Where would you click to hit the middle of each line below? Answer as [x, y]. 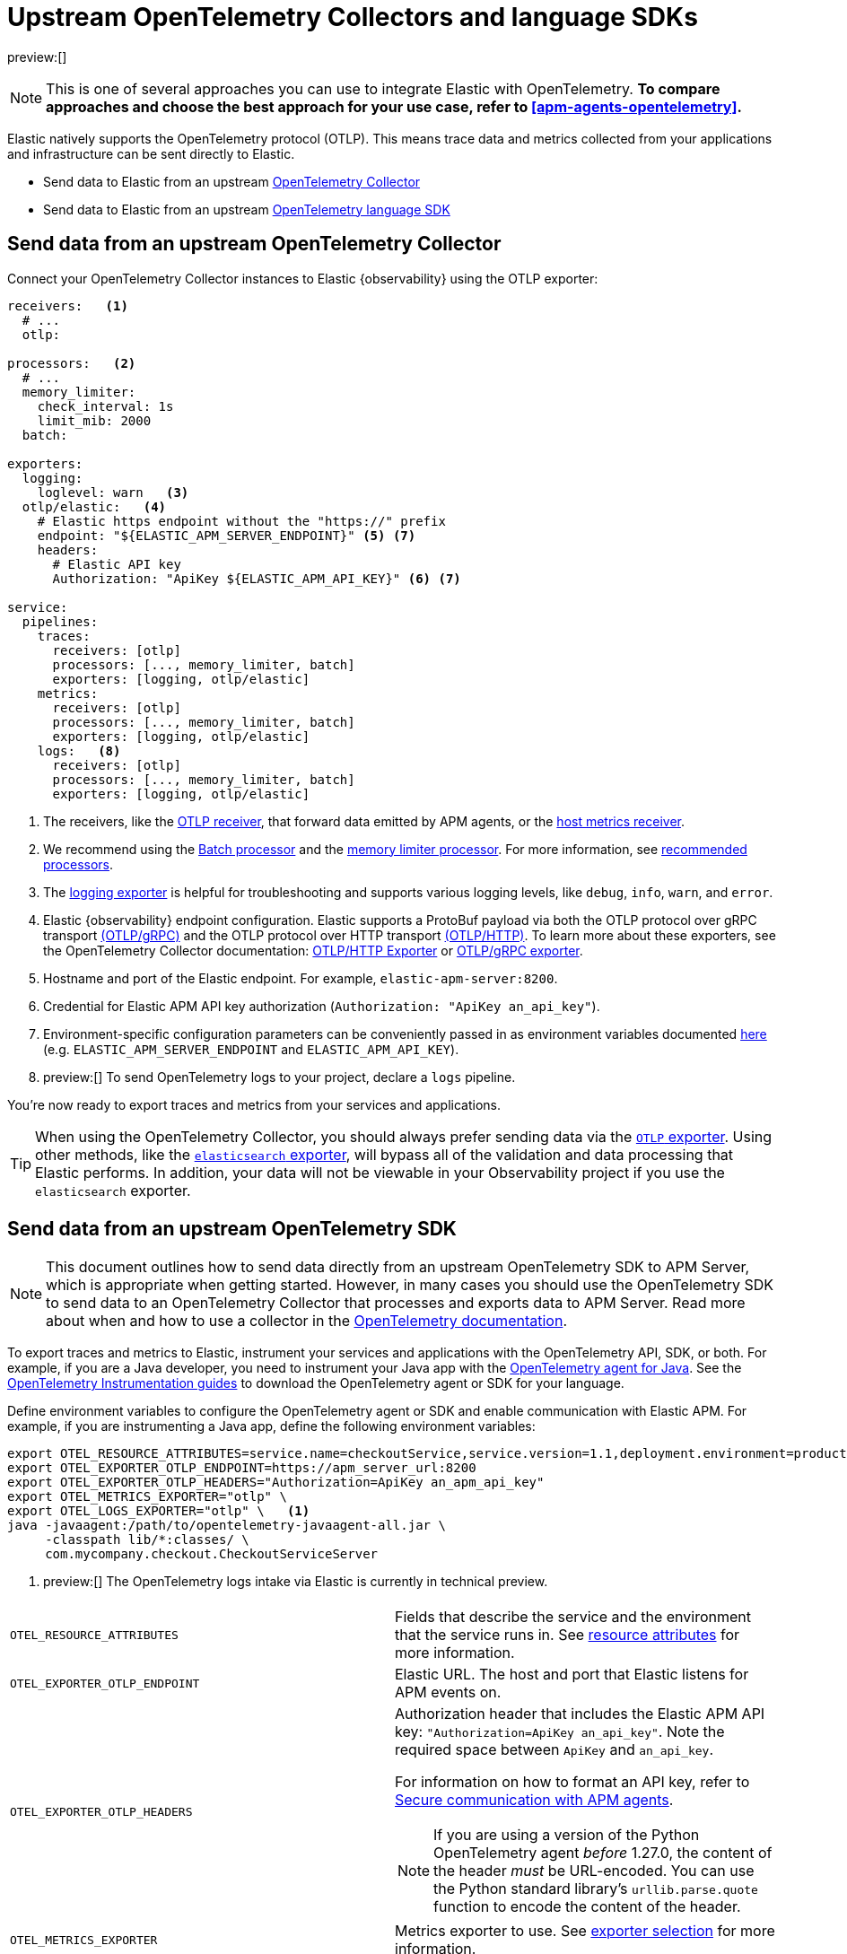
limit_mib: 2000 [94, 420]
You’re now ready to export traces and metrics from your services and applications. [254, 1104]
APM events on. [448, 1692]
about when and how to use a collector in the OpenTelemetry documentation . [306, 1321]
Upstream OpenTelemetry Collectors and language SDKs [353, 17]
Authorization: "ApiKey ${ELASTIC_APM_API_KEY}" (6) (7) [257, 578]
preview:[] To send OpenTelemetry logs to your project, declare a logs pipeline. [279, 1077]
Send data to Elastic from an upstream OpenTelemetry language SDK [247, 209]
